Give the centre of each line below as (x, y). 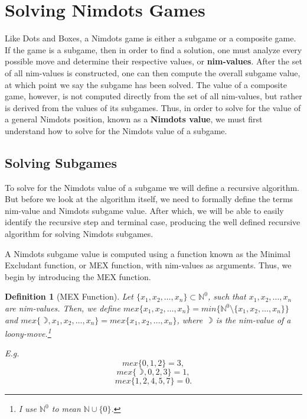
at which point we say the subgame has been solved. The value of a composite (146, 84)
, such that (227, 296)
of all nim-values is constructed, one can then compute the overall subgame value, (153, 72)
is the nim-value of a (253, 319)
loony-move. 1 (28, 332)
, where (190, 319)
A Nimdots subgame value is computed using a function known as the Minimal (148, 253)
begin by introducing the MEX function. (78, 276)
